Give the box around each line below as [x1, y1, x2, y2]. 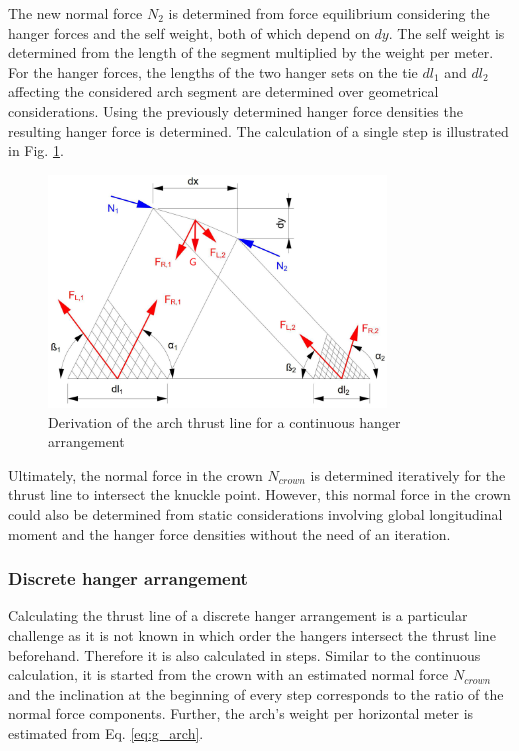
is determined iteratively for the [310, 464, 506, 485]
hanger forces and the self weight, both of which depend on [8, 22, 370, 43]
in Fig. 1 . [8, 140, 64, 161]
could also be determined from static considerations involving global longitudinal [8, 503, 503, 524]
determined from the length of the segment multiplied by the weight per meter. [8, 42, 494, 63]
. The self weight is [388, 22, 505, 43]
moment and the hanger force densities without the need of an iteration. [8, 523, 451, 544]
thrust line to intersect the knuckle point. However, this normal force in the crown [8, 484, 511, 505]
